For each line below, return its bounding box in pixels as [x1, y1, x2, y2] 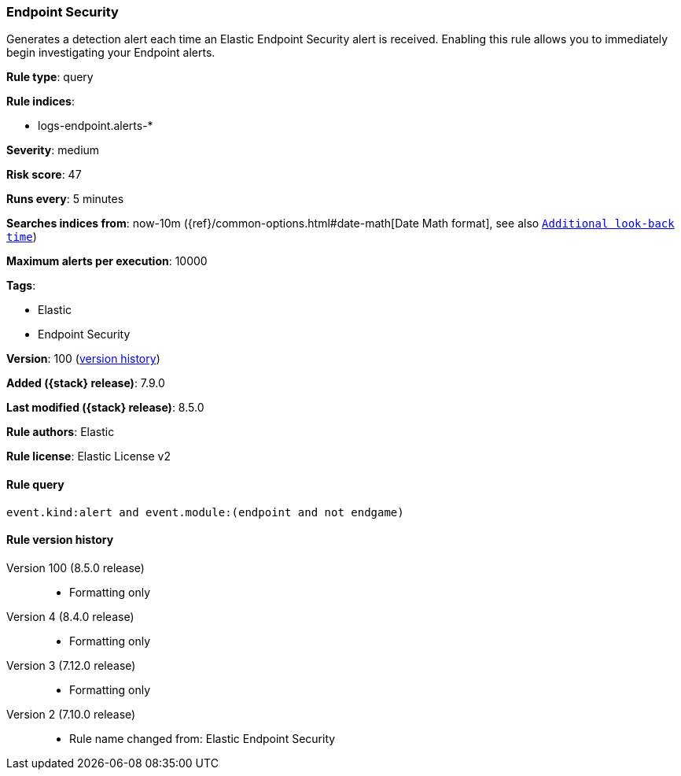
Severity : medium [6, 143, 100, 157]
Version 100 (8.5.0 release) [6, 560, 145, 575]
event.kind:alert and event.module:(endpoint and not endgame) [6, 505, 404, 519]
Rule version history [6, 533, 114, 547]
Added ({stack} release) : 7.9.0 [6, 376, 165, 390]
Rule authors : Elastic [6, 425, 115, 439]
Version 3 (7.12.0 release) [6, 658, 136, 672]
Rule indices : [6, 94, 75, 109]
